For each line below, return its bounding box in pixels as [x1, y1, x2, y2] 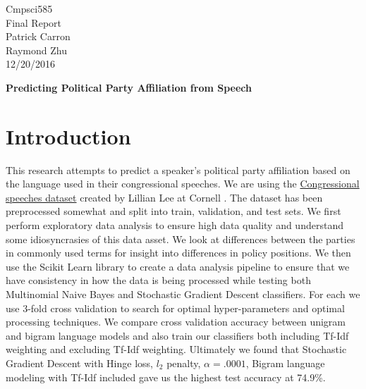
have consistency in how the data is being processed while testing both [6, 273, 311, 288]
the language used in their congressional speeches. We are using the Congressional [6, 176, 360, 191]
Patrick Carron [6, 29, 71, 44]
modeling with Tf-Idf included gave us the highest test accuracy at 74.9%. [6, 369, 326, 384]
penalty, [166, 356, 201, 370]
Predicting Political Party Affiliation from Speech [6, 80, 252, 94]
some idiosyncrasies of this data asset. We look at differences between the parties [6, 231, 355, 246]
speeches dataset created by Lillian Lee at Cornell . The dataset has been [6, 190, 323, 204]
